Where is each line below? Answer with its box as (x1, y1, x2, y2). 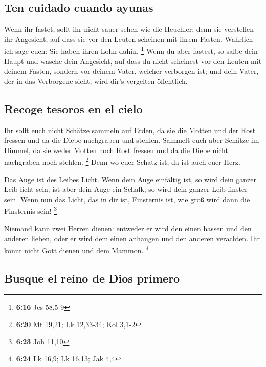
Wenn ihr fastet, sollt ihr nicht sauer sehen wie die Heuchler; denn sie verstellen (4, 24, 254, 34)
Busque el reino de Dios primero (4, 270, 180, 286)
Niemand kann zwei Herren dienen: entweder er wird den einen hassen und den (4, 223, 252, 233)
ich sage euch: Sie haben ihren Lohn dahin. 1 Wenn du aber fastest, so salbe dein (4, 44, 258, 56)
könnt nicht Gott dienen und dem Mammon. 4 (4, 243, 149, 255)
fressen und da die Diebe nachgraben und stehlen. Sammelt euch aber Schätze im (4, 135, 259, 145)
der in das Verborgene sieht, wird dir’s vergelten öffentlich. (4, 75, 188, 86)
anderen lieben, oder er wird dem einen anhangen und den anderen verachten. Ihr (4, 233, 260, 244)
